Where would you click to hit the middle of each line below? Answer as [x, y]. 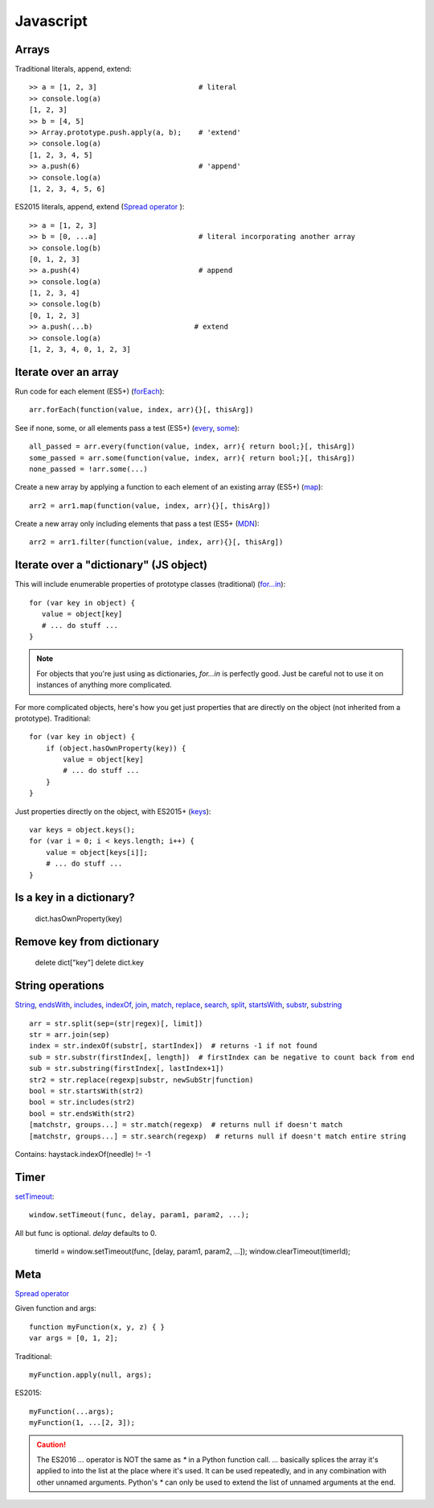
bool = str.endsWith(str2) [82, 1113]
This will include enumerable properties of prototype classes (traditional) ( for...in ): [150, 585]
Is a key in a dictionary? [75, 898]
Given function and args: [55, 1308]
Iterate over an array [67, 372]
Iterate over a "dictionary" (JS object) [111, 565]
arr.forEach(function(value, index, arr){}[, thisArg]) [141, 410]
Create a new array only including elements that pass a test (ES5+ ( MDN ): [137, 524]
